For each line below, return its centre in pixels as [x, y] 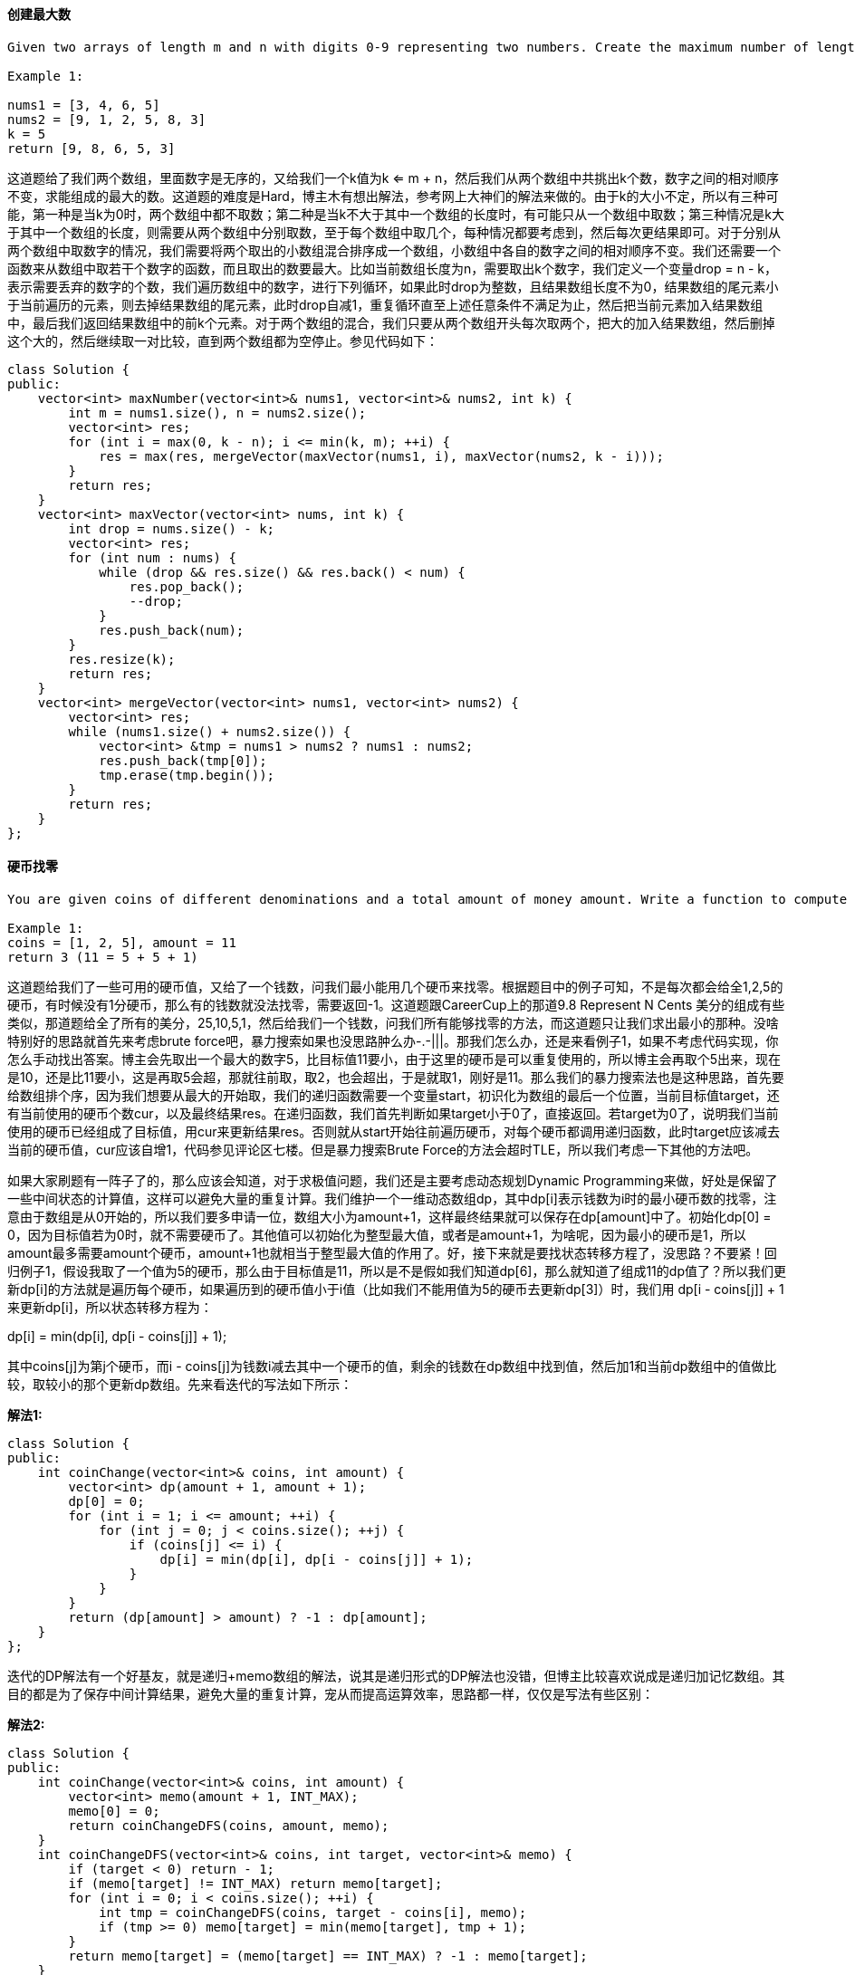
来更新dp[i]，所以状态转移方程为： [110, 1307]
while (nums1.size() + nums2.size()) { [210, 731]
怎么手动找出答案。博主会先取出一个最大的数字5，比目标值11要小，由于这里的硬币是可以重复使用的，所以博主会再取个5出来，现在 [394, 1059]
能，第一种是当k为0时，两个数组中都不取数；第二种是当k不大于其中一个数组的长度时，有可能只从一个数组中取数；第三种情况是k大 [396, 214]
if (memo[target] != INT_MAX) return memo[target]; [255, 1883]
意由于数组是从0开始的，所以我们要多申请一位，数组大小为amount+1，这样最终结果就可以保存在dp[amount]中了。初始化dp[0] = [389, 1216]
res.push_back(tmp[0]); [183, 760]
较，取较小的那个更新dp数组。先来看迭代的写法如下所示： [180, 1384]
